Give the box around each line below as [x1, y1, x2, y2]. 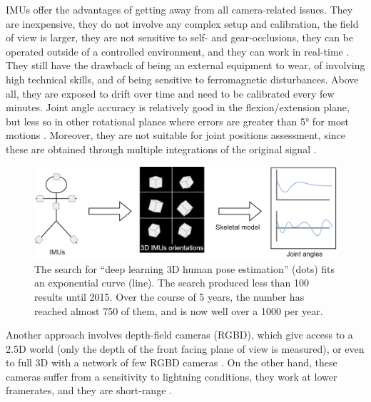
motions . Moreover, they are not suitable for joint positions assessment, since [6, 128, 346, 143]
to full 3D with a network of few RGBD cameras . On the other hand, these [6, 355, 337, 370]
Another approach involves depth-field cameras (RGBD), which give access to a [6, 327, 353, 342]
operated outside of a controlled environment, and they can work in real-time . [6, 43, 350, 58]
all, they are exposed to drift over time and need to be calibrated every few [6, 86, 335, 100]
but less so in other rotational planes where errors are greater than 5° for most [6, 113, 349, 128]
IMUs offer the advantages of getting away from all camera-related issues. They [6, 2, 353, 16]
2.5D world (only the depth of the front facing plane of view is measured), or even [6, 341, 365, 356]
